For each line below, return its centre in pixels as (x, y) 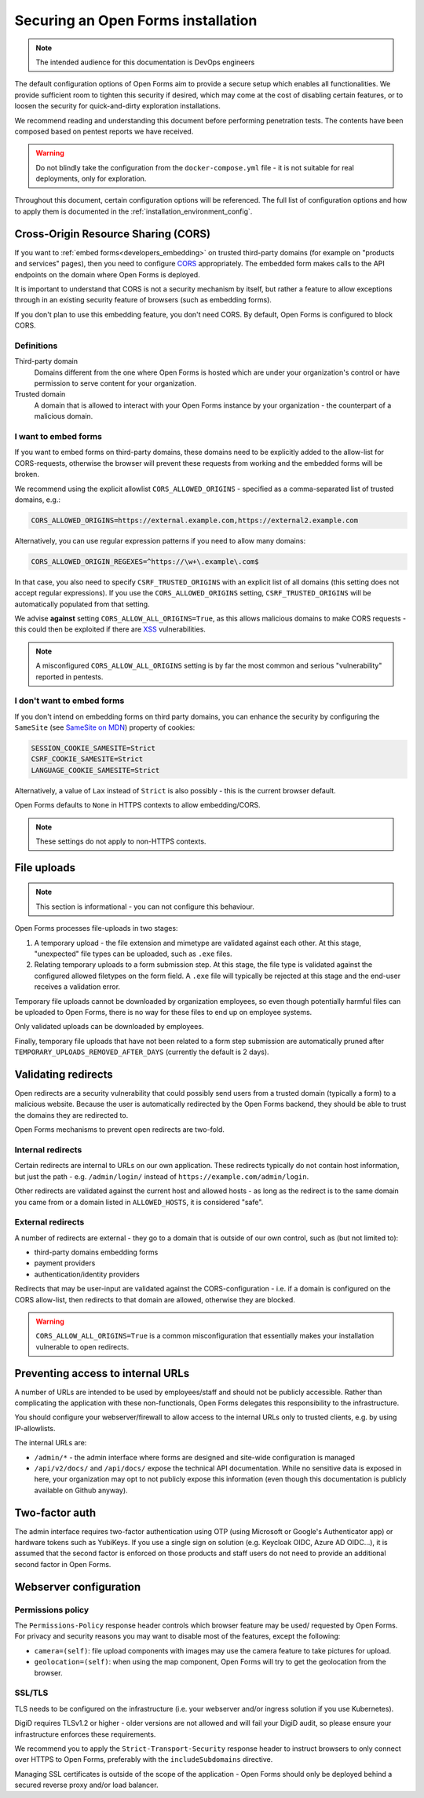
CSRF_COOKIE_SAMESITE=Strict (87, 759)
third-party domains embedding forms (96, 1252)
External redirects (49, 1222)
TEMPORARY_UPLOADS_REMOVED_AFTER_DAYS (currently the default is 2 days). (142, 1052)
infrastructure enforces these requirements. (85, 1734)
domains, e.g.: (37, 500)
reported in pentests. (69, 676)
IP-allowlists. (35, 1428)
